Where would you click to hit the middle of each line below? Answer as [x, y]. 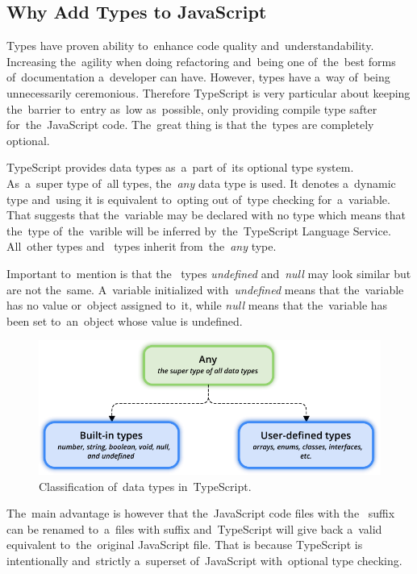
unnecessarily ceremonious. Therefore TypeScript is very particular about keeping [208, 92]
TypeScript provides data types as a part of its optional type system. [180, 167]
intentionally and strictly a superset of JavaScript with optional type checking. [204, 560]
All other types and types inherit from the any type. [142, 246]
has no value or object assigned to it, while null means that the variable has [197, 305]
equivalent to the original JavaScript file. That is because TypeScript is [185, 545]
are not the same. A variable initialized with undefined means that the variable [205, 289]
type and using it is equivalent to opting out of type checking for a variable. [198, 199]
